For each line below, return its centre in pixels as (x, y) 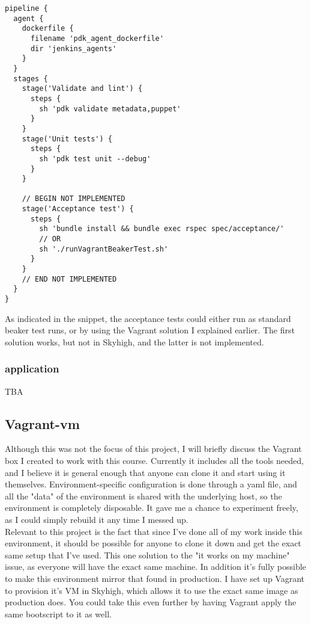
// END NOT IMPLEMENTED (69, 279)
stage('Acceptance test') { (78, 209)
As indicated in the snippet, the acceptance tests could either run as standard (148, 318)
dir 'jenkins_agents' (74, 48)
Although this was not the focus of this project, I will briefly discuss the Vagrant (153, 449)
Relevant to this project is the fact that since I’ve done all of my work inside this (154, 531)
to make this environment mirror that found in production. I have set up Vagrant (155, 579)
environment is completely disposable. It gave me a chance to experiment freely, (152, 508)
